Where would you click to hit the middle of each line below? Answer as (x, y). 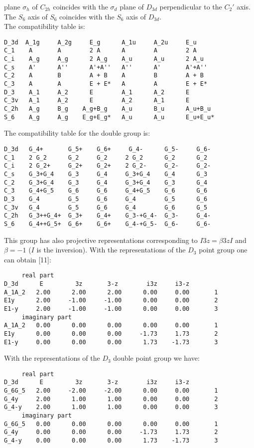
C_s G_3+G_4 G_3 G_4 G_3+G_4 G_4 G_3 (106, 174)
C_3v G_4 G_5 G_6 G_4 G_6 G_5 (106, 207)
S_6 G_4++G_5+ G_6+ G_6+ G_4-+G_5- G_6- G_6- (108, 224)
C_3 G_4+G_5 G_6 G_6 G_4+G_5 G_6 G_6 (106, 191)
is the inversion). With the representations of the (111, 250)
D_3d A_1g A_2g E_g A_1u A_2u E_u (100, 42)
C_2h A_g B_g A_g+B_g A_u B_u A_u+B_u (108, 109)
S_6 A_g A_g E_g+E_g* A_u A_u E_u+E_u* (109, 117)
